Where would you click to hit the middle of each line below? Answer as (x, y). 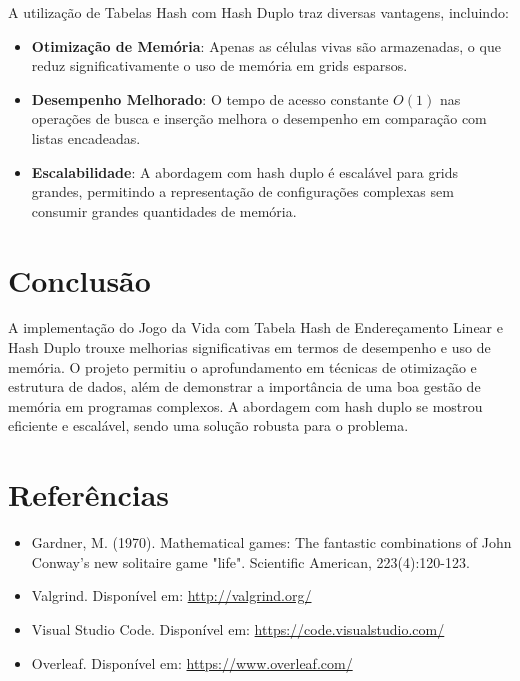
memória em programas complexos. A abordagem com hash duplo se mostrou (245, 405)
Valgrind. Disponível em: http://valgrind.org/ (171, 595)
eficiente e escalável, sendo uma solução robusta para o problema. (208, 425)
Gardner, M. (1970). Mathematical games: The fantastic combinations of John (271, 542)
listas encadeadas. (86, 137)
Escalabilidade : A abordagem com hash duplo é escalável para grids (245, 171)
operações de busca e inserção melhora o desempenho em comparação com (259, 118)
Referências (89, 494)
